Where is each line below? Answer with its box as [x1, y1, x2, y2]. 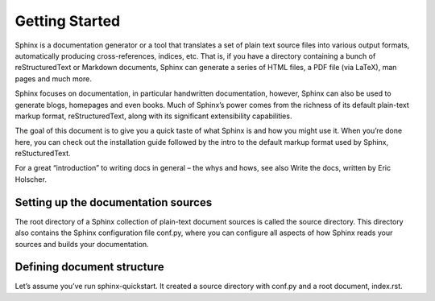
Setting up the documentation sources [14, 196, 213, 209]
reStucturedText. [14, 149, 71, 159]
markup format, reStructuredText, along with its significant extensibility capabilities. [14, 111, 292, 121]
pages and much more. [14, 73, 92, 84]
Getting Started [14, 12, 121, 30]
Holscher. [14, 174, 48, 184]
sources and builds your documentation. [14, 239, 149, 249]
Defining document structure [14, 260, 164, 274]
